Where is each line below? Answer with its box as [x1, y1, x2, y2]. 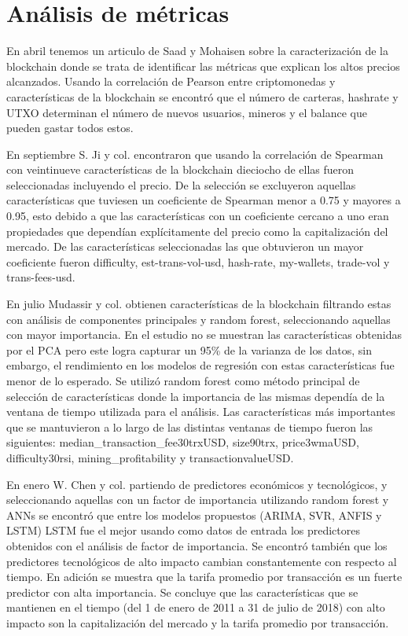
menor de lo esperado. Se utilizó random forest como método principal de [6, 373, 360, 388]
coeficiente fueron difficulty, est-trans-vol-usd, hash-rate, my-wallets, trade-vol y [6, 253, 390, 270]
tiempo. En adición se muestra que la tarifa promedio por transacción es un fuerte [6, 568, 402, 585]
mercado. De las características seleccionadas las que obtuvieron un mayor [6, 238, 364, 255]
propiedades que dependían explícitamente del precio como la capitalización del [6, 222, 388, 239]
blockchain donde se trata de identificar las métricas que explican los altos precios [6, 57, 400, 74]
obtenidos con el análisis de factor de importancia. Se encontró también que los [6, 537, 388, 553]
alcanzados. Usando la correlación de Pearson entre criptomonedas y [6, 73, 336, 90]
